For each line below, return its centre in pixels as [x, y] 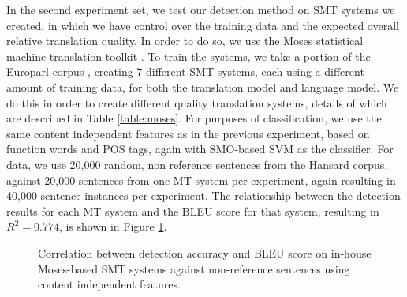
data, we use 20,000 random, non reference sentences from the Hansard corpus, [197, 164]
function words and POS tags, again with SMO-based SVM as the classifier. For [200, 149]
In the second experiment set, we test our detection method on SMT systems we [201, 9]
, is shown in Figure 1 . [113, 226]
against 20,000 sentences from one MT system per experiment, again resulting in [201, 180]
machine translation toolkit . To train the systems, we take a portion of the [189, 56]
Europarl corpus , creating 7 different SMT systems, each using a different [185, 71]
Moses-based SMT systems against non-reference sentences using [194, 268]
